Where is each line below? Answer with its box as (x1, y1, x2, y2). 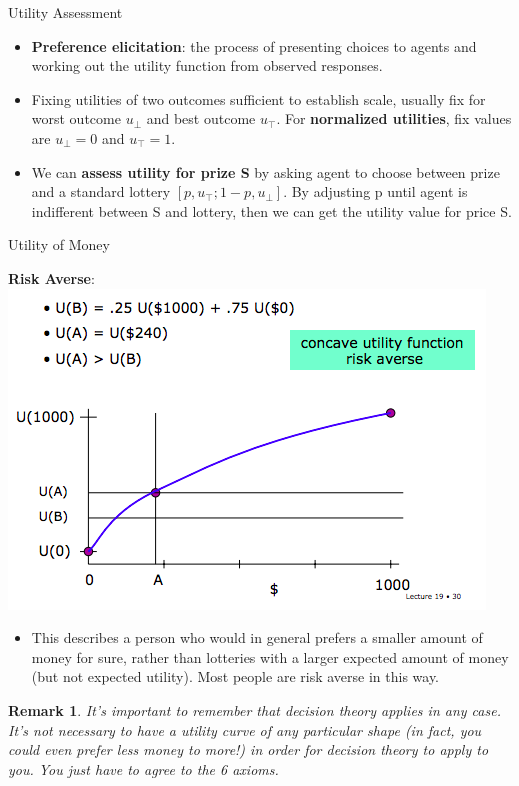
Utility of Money (8, 234, 110, 255)
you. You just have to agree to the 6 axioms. (8, 758, 279, 779)
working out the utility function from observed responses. (31, 55, 383, 76)
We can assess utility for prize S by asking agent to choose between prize (31, 161, 500, 182)
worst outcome (31, 108, 121, 129)
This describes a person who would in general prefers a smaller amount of (31, 627, 483, 648)
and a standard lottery (31, 181, 171, 202)
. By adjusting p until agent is (283, 181, 468, 202)
